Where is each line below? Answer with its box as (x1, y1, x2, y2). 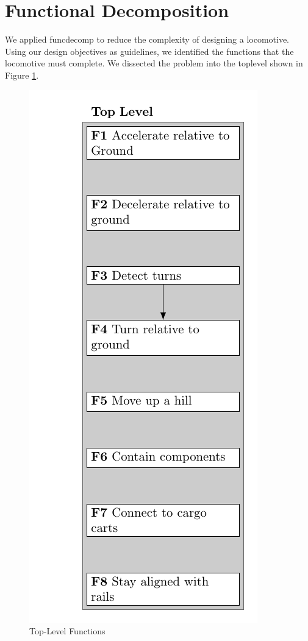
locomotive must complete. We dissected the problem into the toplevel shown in (5, 57, 303, 69)
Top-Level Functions (29, 625, 106, 637)
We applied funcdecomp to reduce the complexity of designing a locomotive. (5, 33, 290, 46)
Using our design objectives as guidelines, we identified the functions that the (5, 44, 294, 57)
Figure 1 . (5, 68, 39, 81)
